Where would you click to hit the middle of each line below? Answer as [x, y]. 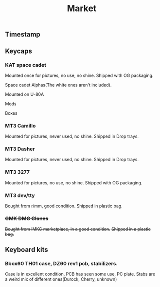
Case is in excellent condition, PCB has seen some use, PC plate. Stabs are [80, 274]
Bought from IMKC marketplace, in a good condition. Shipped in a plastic [78, 229]
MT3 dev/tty [20, 195]
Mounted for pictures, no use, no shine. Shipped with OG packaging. [74, 182]
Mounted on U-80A [25, 94]
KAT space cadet [26, 65]
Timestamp [23, 35]
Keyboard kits [27, 249]
